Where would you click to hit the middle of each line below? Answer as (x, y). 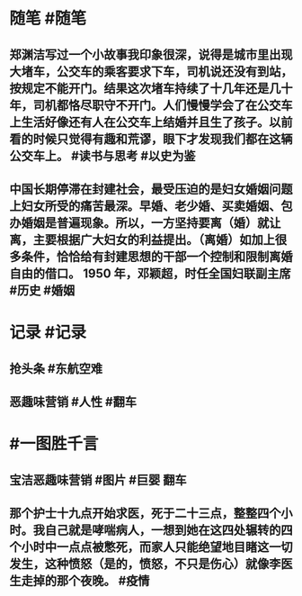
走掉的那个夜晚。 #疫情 (85, 580)
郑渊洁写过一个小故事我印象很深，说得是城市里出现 (151, 54)
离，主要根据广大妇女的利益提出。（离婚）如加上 (142, 239)
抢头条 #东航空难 (56, 369)
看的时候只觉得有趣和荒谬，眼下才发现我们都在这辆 (151, 139)
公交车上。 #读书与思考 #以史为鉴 (102, 155)
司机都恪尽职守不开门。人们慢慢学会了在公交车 (163, 105)
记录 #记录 (48, 333)
